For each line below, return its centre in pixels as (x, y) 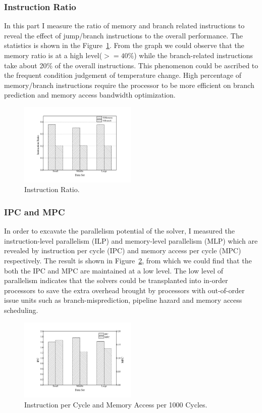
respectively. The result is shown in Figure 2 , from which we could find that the (128, 260)
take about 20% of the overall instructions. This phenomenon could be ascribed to (131, 65)
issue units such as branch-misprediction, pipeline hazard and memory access (123, 300)
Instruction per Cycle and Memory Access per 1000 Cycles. (116, 404)
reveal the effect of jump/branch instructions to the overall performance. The (123, 35)
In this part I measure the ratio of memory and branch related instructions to (124, 26)
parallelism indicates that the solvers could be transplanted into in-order (116, 280)
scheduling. (21, 310)
